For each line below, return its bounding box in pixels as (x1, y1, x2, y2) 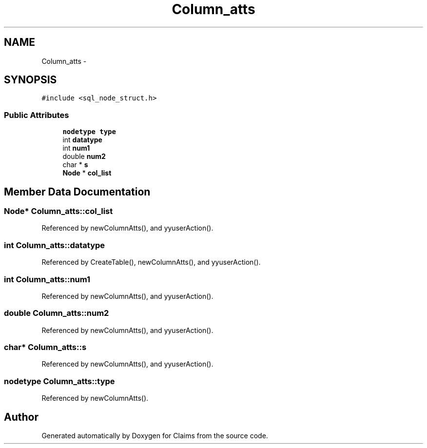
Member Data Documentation (4, 185, 151, 198)
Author (4, 410, 39, 423)
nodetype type (62, 128, 116, 136)
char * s (62, 160, 88, 169)
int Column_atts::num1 (4, 274, 91, 284)
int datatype (62, 136, 102, 144)
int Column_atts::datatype (4, 240, 105, 250)
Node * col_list (62, 169, 112, 177)
